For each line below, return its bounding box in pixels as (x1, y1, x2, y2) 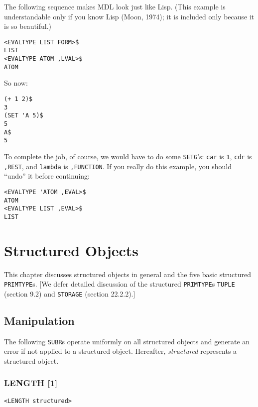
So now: (4, 78, 28, 88)
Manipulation (4, 312, 75, 328)
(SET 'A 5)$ (4, 112, 43, 119)
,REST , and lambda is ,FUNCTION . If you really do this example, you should (4, 161, 232, 171)
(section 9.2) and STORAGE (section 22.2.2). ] (4, 288, 135, 299)
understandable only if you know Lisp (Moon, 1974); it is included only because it (4, 11, 255, 21)
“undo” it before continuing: (4, 171, 90, 181)
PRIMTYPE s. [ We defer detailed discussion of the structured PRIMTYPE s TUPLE (4, 279, 235, 289)
